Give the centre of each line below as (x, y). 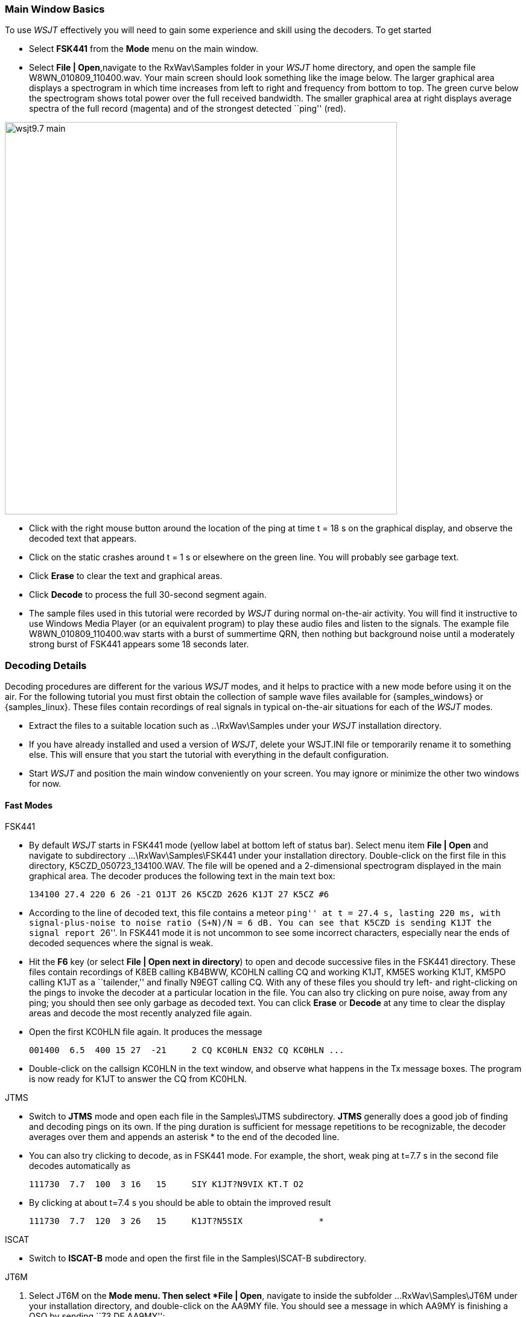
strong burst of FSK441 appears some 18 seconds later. (139, 644)
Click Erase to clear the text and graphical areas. (126, 576)
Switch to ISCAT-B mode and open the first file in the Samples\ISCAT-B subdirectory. (198, 1258)
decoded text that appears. (83, 539)
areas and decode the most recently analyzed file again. (141, 1013)
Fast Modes (29, 805)
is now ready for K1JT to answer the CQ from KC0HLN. (138, 1079)
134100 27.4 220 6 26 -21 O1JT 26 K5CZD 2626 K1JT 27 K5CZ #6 (179, 895)
